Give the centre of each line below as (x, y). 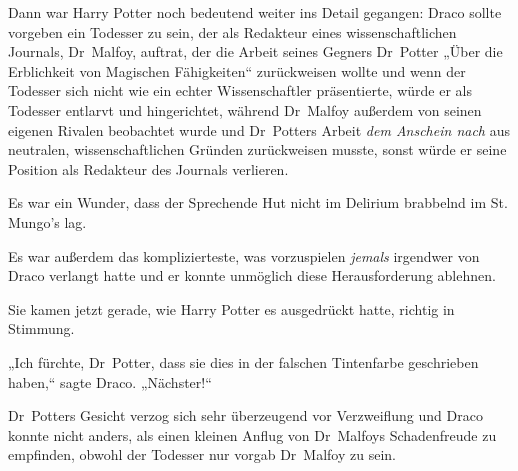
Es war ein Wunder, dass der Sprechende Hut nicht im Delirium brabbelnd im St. (258, 202)
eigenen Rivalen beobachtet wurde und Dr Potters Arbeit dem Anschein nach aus (259, 129)
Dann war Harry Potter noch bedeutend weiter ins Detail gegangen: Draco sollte (255, 12)
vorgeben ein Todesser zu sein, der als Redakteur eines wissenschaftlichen (232, 31)
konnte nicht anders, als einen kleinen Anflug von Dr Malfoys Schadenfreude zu (252, 434)
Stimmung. (41, 328)
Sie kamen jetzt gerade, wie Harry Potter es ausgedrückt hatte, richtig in (231, 308)
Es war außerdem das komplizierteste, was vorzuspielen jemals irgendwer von (244, 255)
